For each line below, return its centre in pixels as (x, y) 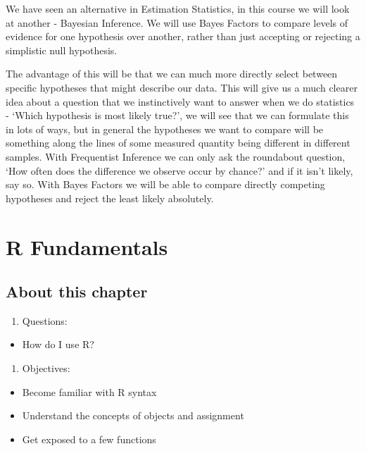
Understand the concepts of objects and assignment (133, 415)
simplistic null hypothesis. (62, 50)
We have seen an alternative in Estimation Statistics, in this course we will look (178, 8)
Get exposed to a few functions (89, 439)
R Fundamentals (87, 246)
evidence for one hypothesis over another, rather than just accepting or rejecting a (183, 36)
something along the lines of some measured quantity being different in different (178, 143)
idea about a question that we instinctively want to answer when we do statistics (180, 101)
